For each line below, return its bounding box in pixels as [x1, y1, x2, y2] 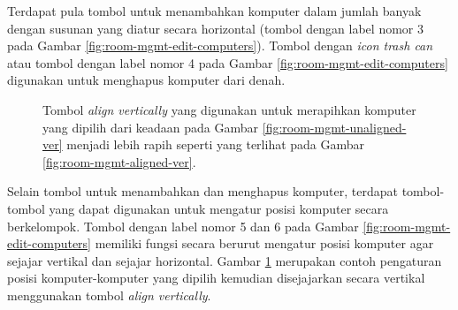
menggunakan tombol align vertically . [7, 285, 211, 304]
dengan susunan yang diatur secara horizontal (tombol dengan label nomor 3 [7, 19, 424, 37]
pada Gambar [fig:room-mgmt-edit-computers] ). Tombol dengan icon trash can [7, 36, 433, 55]
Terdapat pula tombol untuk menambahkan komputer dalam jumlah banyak [7, 2, 422, 19]
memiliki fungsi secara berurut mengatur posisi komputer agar [95, 234, 434, 253]
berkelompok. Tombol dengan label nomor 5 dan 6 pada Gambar [7, 216, 359, 235]
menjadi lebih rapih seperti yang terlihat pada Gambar [66, 135, 365, 154]
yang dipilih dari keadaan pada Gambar [42, 117, 259, 136]
